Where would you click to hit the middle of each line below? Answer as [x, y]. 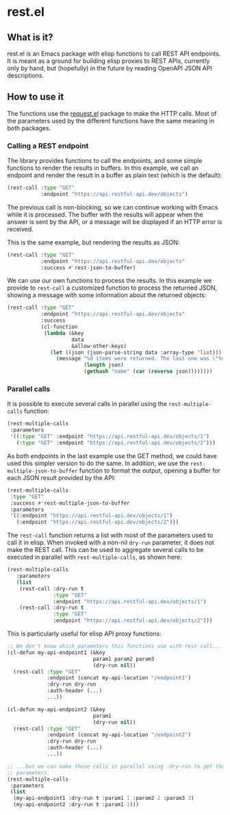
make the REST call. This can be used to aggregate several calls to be [105, 550]
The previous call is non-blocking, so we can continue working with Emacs [113, 207]
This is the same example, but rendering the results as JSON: [93, 242]
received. [21, 229]
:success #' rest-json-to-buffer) [88, 268]
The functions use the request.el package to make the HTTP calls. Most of [112, 113]
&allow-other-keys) [99, 346]
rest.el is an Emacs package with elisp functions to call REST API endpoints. [114, 53]
